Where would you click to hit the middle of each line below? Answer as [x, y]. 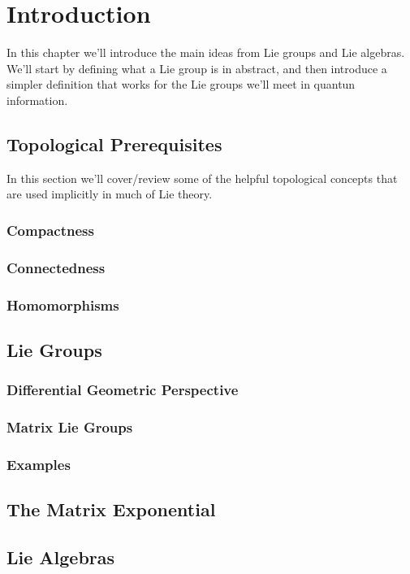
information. [37, 100]
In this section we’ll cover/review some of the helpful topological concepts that [202, 178]
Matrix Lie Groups [70, 426]
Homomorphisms [63, 304]
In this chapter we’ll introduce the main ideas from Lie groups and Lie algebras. [206, 52]
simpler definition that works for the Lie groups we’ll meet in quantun [181, 84]
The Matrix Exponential [111, 509]
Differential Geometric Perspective [123, 390]
